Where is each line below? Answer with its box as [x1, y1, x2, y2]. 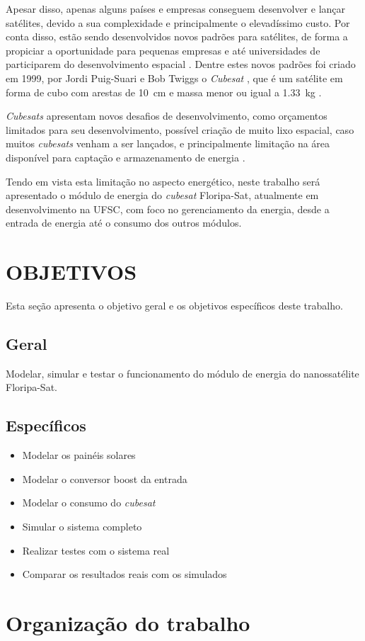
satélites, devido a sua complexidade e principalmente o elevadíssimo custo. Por [6, 15, 350, 30]
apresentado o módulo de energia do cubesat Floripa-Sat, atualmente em [6, 188, 319, 203]
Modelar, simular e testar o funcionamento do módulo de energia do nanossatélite [6, 365, 359, 380]
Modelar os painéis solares [22, 448, 136, 463]
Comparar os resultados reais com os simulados [22, 567, 227, 582]
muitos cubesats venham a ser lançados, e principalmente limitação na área [6, 136, 330, 151]
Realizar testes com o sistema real [22, 543, 170, 557]
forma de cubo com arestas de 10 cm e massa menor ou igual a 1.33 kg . [6, 84, 322, 99]
